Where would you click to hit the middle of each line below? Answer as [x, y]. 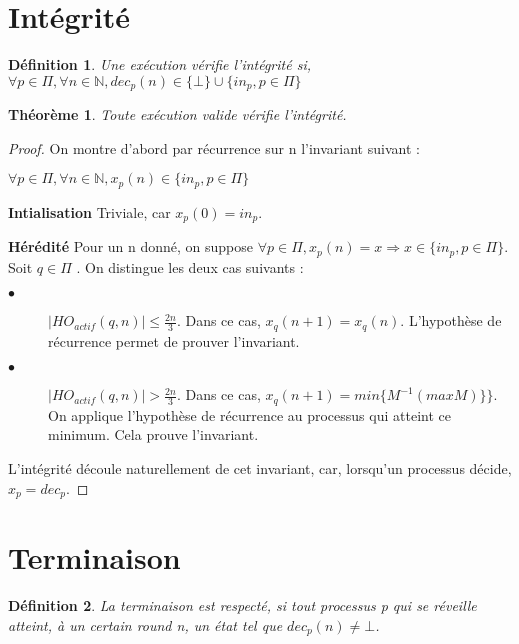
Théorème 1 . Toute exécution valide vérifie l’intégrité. [177, 114]
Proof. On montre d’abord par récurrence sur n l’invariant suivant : [214, 147]
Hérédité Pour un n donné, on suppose [131, 246]
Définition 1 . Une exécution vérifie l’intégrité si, [159, 64]
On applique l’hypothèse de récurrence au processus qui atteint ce [249, 414]
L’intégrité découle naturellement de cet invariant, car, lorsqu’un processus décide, [260, 468]
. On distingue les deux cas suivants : [190, 266]
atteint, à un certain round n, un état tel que [145, 624]
